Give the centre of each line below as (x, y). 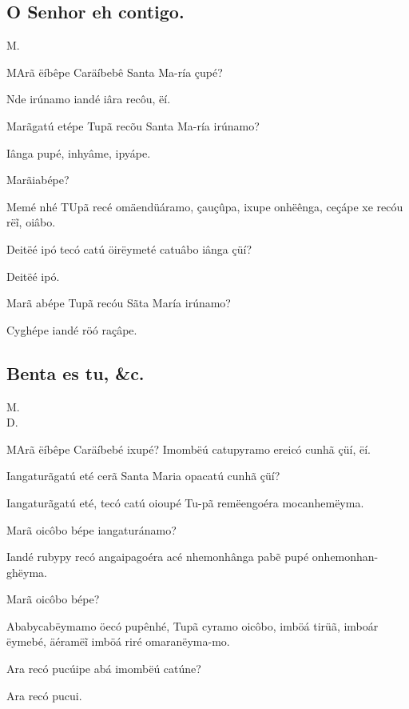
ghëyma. (27, 572)
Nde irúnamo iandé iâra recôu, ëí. (89, 99)
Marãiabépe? (38, 180)
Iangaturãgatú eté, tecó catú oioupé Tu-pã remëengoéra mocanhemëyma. (185, 502)
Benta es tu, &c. (75, 373)
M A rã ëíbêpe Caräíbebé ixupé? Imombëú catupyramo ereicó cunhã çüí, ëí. (189, 449)
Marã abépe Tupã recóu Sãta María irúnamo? (119, 303)
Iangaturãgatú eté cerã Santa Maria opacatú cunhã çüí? (143, 476)
